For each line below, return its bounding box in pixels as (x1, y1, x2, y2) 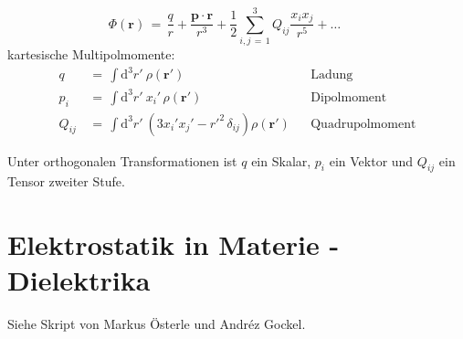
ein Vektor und (329, 151, 414, 170)
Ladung (310, 69, 353, 82)
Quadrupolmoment (310, 117, 416, 131)
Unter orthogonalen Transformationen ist (7, 151, 237, 170)
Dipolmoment (310, 90, 387, 104)
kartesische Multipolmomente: (7, 45, 175, 64)
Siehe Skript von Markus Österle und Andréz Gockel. (7, 314, 306, 334)
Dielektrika (7, 261, 151, 299)
